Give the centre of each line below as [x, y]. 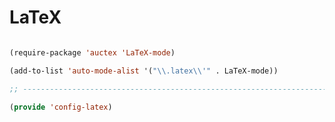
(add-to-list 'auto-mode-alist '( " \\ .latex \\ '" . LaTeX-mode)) [144, 71]
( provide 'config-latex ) [61, 107]
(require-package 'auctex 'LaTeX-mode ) [92, 52]
